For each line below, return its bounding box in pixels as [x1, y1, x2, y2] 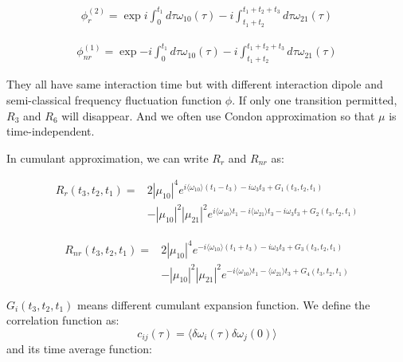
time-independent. [6, 123, 95, 140]
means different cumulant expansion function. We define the [77, 296, 370, 313]
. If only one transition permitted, [232, 92, 397, 108]
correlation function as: [6, 312, 119, 329]
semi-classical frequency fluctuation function [6, 92, 222, 108]
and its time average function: [6, 340, 152, 357]
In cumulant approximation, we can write [6, 149, 209, 166]
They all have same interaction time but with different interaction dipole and [6, 76, 383, 92]
